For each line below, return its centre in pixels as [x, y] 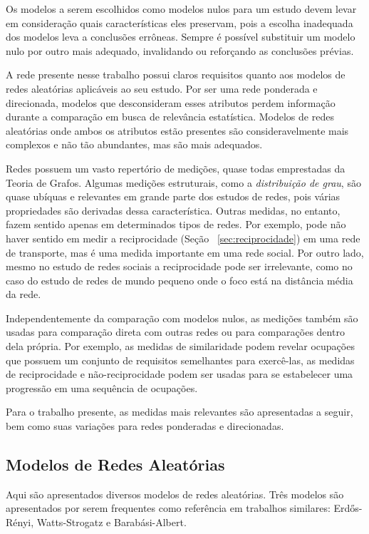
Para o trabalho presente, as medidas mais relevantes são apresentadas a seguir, [180, 412]
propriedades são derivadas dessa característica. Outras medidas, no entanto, [173, 210]
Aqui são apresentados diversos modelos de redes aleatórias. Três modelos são [175, 494]
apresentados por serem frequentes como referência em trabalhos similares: [168, 508]
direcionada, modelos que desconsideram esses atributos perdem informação [171, 102]
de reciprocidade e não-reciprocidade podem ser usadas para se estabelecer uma [180, 374]
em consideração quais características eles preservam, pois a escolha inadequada [180, 22]
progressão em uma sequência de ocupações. [102, 387]
